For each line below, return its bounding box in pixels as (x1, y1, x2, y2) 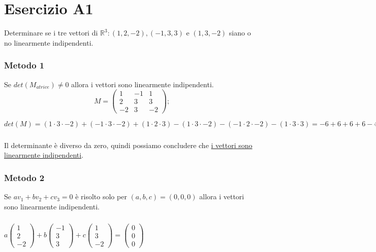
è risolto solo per (75, 191, 127, 202)
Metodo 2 (4, 171, 45, 184)
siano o (229, 27, 251, 38)
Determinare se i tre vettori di (4, 27, 98, 38)
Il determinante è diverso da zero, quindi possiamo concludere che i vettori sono (4, 139, 253, 150)
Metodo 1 (4, 59, 45, 71)
